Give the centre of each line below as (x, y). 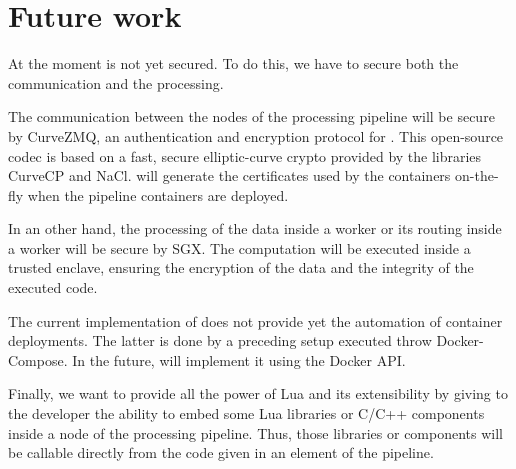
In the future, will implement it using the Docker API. (239, 359)
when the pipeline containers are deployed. (158, 194)
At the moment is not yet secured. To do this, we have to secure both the (233, 63)
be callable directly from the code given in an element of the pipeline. (221, 452)
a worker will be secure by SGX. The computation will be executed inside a (239, 247)
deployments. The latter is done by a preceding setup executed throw (220, 340)
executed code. (53, 287)
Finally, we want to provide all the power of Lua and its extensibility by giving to (258, 393)
